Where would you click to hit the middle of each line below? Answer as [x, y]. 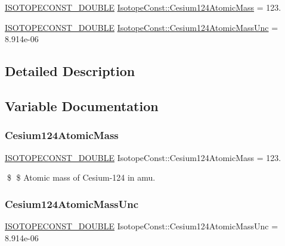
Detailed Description [70, 71]
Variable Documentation [82, 105]
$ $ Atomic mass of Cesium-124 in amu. [81, 177]
